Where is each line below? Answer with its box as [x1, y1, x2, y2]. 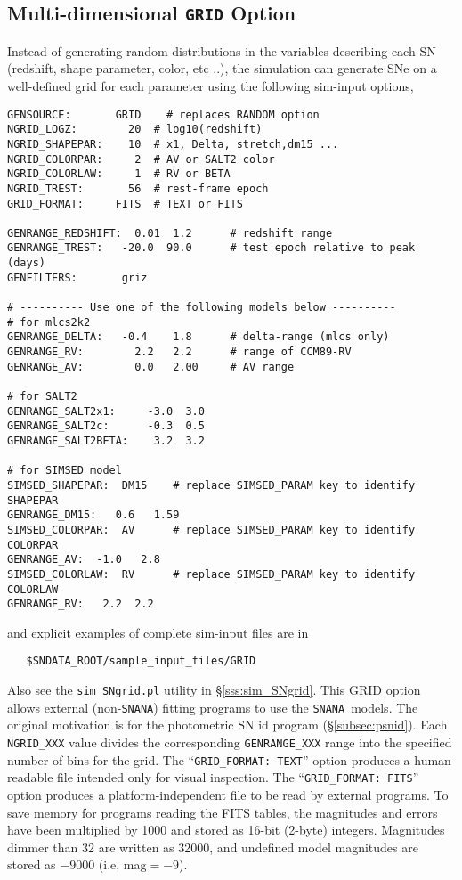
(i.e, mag [98, 855, 147, 874]
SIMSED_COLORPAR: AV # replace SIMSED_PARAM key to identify [7, 523, 416, 536]
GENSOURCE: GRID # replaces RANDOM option [7, 108, 320, 121]
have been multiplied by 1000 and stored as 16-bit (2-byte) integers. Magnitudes [7, 820, 445, 839]
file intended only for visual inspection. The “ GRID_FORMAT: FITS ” [57, 768, 419, 786]
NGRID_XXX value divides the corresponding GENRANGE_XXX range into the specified [7, 733, 452, 752]
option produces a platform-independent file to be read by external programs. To [7, 786, 449, 803]
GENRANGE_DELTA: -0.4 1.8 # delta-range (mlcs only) [7, 330, 390, 344]
